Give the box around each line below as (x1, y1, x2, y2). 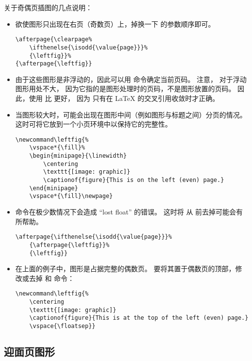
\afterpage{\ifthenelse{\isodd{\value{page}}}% (15, 233, 172, 241)
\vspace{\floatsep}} (29, 323, 96, 329)
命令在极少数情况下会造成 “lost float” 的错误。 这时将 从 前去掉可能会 (15, 207, 236, 217)
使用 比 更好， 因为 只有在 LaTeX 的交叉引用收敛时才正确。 (29, 93, 219, 103)
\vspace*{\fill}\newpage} (29, 193, 113, 200)
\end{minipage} (29, 184, 78, 192)
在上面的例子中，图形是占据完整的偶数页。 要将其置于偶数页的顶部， (15, 263, 235, 274)
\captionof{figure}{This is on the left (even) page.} (43, 177, 224, 184)
